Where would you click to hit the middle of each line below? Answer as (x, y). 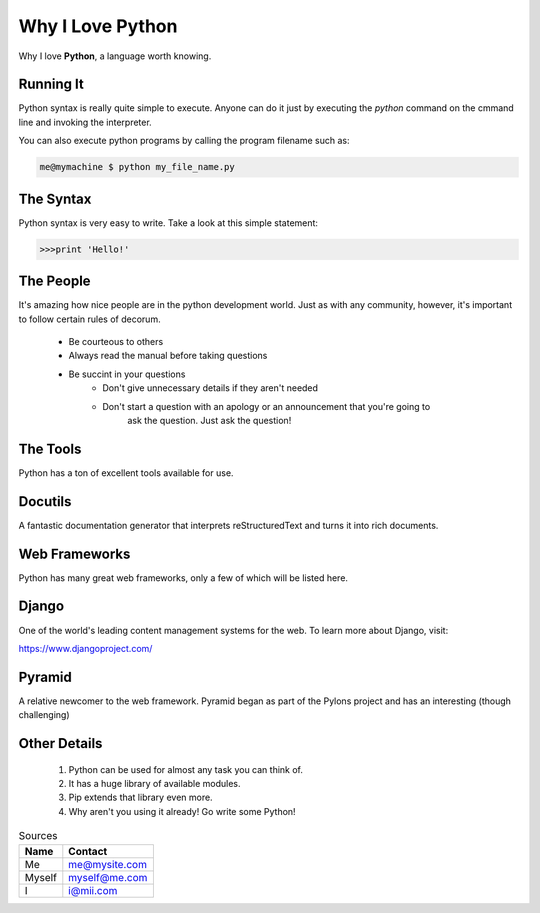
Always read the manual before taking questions (168, 356)
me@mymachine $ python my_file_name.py (137, 167)
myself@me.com (108, 877)
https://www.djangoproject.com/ (85, 648)
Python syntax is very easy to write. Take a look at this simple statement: (168, 222)
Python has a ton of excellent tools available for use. (126, 472)
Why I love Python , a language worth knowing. (115, 56)
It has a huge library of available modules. (154, 784)
